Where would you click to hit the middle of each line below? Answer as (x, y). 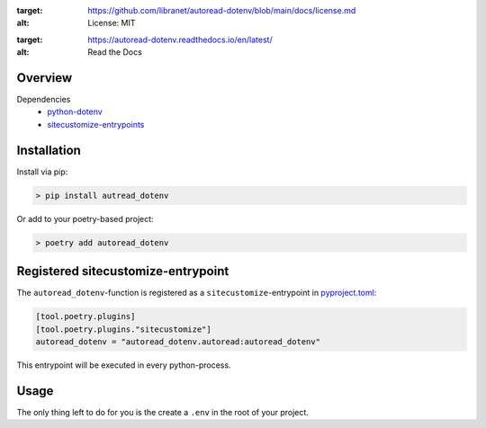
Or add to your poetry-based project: (85, 218)
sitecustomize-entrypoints (96, 124)
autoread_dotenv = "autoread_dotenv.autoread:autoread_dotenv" (178, 341)
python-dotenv (75, 111)
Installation (49, 150)
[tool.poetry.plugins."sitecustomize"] (123, 329)
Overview (45, 78)
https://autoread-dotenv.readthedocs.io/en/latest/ (180, 40)
